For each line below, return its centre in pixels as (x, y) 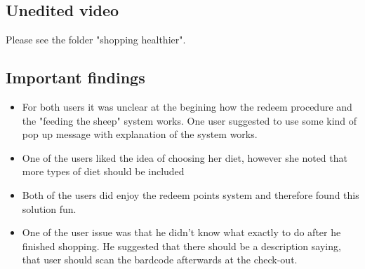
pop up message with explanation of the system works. (140, 134)
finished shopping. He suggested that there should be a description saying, (181, 246)
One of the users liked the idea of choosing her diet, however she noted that (185, 157)
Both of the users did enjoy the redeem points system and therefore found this (191, 194)
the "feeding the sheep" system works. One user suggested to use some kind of (190, 120)
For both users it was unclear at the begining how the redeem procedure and (187, 106)
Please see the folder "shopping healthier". (96, 40)
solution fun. (49, 208)
